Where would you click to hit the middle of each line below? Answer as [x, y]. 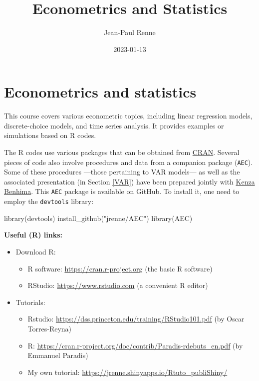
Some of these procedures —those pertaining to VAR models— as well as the [122, 172]
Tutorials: [30, 302]
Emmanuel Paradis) [58, 355]
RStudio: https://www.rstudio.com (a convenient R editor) [118, 285]
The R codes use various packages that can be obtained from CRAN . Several [122, 152]
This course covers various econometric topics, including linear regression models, [128, 116]
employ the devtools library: [49, 201]
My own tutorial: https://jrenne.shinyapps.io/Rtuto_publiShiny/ [128, 372]
